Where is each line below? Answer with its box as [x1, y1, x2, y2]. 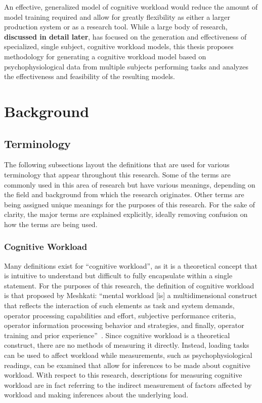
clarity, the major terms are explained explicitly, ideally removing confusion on [4, 209, 248, 219]
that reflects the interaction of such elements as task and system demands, [4, 300, 235, 311]
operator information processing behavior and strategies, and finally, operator [4, 320, 244, 331]
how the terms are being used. [4, 218, 98, 229]
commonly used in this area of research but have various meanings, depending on [4, 179, 255, 190]
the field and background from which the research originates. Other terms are [4, 189, 244, 200]
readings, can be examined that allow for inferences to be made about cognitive [4, 359, 250, 370]
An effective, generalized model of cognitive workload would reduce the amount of [4, 2, 258, 12]
